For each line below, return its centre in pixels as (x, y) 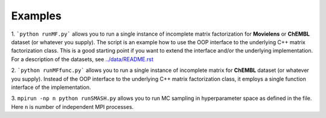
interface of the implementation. (51, 87)
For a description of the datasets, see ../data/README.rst (82, 59)
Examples (36, 16)
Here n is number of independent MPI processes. (72, 107)
